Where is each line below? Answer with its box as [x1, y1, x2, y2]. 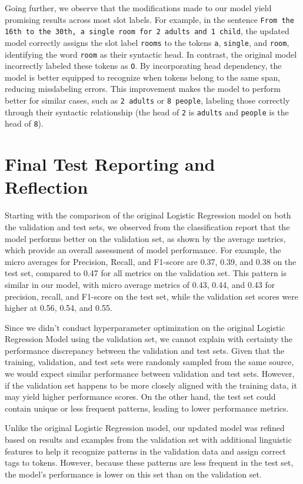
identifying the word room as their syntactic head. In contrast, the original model [5, 48, 297, 60]
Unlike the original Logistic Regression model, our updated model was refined [5, 422, 285, 434]
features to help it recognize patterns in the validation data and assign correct [5, 445, 287, 457]
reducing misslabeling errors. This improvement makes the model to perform [5, 82, 281, 95]
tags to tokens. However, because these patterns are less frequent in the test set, [5, 456, 294, 469]
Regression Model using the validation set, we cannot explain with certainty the [5, 333, 293, 345]
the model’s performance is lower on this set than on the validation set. [5, 468, 262, 480]
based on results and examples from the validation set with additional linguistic [5, 433, 292, 446]
